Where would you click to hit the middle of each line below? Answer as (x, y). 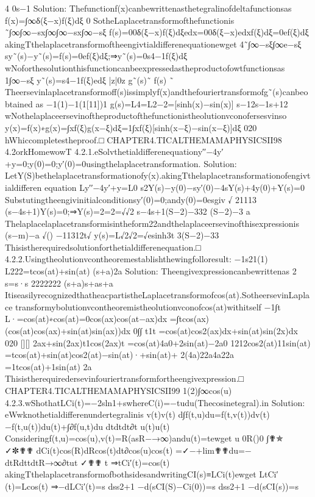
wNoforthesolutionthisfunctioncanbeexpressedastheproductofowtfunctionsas (145, 67)
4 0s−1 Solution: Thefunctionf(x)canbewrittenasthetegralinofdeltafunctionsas (148, 8)
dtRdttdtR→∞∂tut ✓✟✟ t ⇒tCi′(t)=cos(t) (87, 462)
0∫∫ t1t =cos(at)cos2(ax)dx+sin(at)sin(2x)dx (215, 331)
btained (19, 103)
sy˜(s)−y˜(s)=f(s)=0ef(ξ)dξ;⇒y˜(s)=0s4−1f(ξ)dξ (96, 56)
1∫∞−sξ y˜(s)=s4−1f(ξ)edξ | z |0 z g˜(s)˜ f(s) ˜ (89, 80)
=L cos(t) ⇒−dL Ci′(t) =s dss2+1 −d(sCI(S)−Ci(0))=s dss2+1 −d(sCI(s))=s (157, 486)
